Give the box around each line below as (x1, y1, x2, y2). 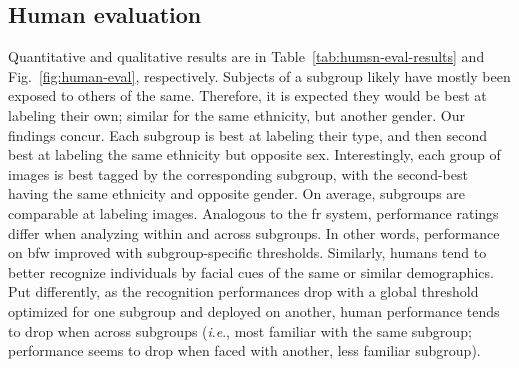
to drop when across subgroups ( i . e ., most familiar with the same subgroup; (8, 320, 472, 341)
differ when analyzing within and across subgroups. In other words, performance (8, 222, 500, 243)
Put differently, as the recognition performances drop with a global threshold (8, 281, 479, 302)
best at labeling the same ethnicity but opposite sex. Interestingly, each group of (8, 144, 501, 165)
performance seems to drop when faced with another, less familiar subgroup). (8, 340, 481, 361)
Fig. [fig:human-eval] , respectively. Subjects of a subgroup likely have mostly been (8, 65, 511, 86)
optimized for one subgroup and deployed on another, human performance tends (8, 300, 500, 321)
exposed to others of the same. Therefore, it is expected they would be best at (8, 85, 487, 106)
